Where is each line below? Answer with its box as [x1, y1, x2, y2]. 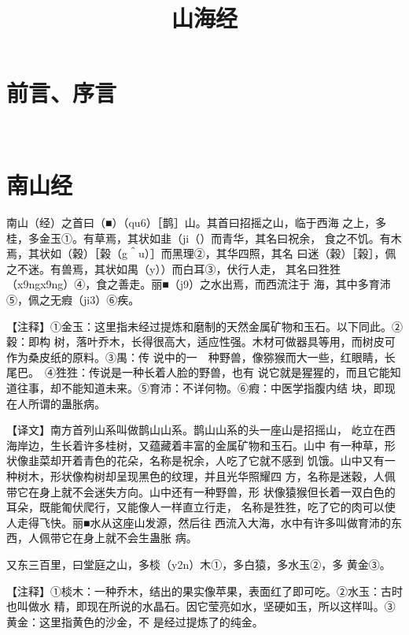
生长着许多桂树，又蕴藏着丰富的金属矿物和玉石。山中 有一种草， [50, 436, 385, 453]
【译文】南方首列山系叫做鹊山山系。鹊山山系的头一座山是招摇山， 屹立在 [6, 421, 385, 438]
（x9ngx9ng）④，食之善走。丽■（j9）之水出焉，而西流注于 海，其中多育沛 [6, 276, 391, 292]
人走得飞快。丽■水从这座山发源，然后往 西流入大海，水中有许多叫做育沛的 [6, 514, 392, 530]
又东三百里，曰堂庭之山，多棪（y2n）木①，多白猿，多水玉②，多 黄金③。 [6, 555, 391, 572]
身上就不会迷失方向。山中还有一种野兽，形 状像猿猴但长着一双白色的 [39, 483, 396, 499]
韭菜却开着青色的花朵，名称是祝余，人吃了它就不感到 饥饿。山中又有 [28, 452, 385, 469]
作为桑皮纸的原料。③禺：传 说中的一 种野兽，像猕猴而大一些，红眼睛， [6, 348, 385, 365]
